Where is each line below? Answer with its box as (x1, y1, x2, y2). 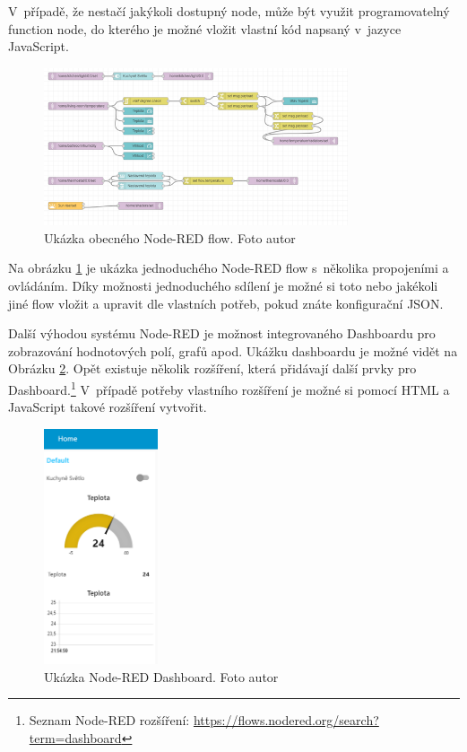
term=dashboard (29, 728, 122, 747)
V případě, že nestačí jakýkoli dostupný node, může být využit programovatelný (8, 2, 450, 20)
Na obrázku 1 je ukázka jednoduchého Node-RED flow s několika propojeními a (8, 258, 449, 277)
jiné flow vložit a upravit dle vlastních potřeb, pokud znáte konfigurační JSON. (8, 293, 444, 312)
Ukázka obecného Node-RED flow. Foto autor (44, 228, 296, 247)
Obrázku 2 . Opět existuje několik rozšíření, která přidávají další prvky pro (8, 359, 417, 378)
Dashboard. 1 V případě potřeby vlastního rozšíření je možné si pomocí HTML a (8, 378, 450, 398)
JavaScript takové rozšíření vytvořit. (8, 398, 207, 416)
